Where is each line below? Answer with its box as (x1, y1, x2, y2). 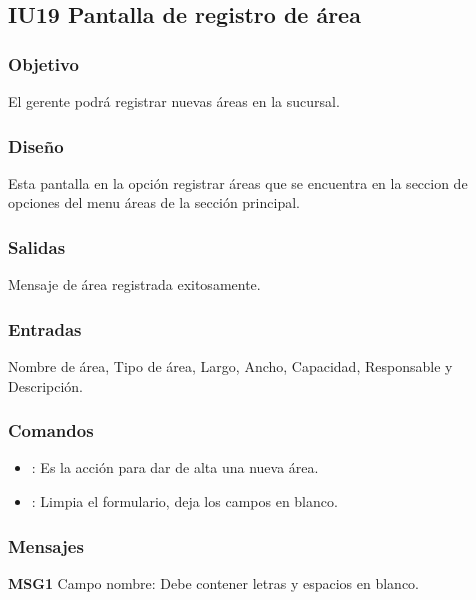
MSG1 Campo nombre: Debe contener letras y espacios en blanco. (8, 572, 420, 593)
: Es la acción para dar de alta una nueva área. (31, 457, 319, 478)
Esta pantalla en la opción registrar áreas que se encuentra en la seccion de (8, 172, 468, 193)
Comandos (8, 418, 94, 443)
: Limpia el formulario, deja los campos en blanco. (31, 491, 338, 512)
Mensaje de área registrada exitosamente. (8, 274, 261, 295)
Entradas (8, 316, 82, 341)
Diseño (8, 133, 64, 158)
